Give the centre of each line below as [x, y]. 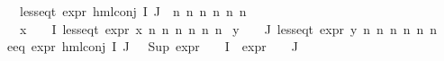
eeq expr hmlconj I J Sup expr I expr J [152, 46]
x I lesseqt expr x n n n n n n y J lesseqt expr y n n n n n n [228, 28]
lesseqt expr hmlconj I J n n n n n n [133, 11]
